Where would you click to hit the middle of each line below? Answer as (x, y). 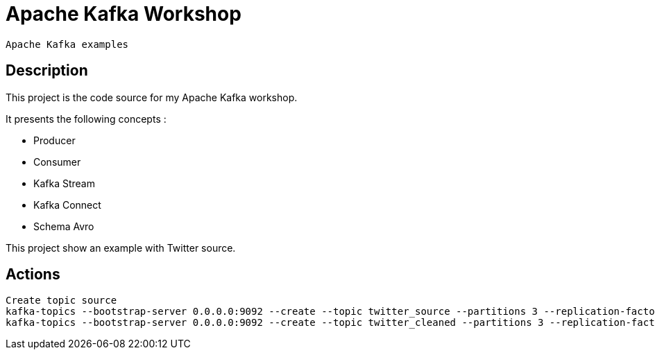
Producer (54, 140)
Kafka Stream (64, 183)
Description (47, 71)
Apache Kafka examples (67, 44)
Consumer (57, 162)
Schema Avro (64, 226)
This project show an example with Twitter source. (121, 248)
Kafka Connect (67, 205)
